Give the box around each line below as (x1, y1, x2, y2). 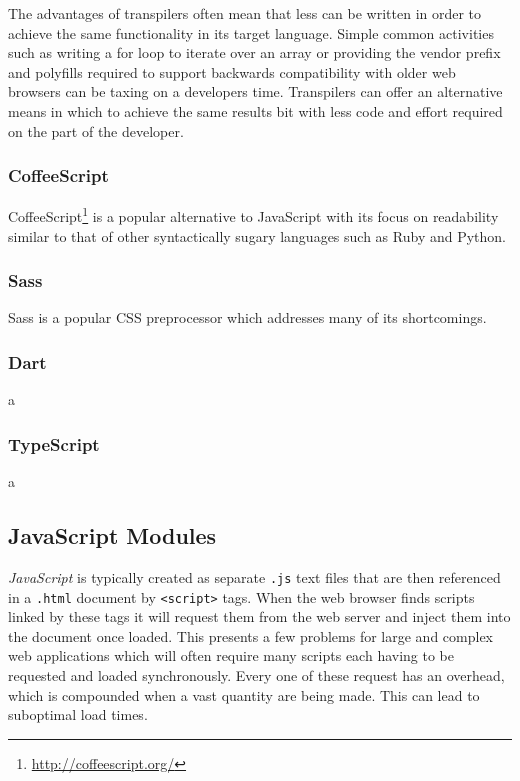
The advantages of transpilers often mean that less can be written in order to (8, 3, 482, 23)
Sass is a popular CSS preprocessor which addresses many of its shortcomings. (8, 307, 487, 328)
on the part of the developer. (8, 120, 184, 141)
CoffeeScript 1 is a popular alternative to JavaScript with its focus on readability (8, 203, 499, 227)
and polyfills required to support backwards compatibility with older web (8, 61, 456, 82)
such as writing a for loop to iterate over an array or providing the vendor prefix (8, 42, 501, 63)
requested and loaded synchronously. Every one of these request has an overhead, (8, 664, 505, 685)
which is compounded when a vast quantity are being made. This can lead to (8, 684, 480, 705)
